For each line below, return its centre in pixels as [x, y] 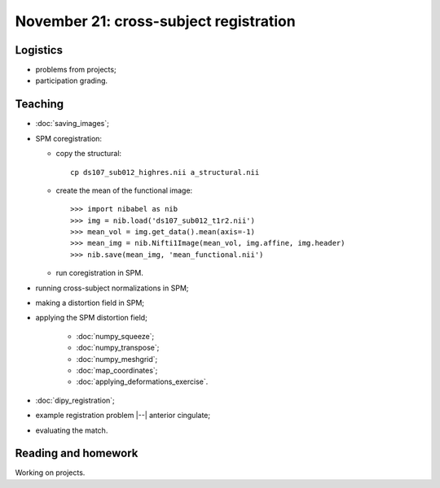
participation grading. [72, 81]
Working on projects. [50, 473]
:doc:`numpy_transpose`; [118, 348]
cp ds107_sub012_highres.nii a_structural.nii [165, 172]
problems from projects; [76, 70]
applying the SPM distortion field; [92, 318]
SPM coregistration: [68, 138]
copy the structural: [89, 154]
